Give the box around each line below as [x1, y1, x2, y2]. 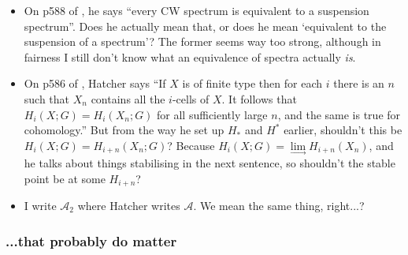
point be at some [24, 170, 106, 186]
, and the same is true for [277, 106, 401, 122]
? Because [167, 137, 215, 153]
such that [24, 90, 70, 107]
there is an [333, 75, 384, 92]
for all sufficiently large [157, 106, 268, 122]
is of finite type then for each [182, 75, 323, 92]
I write [24, 197, 57, 214]
